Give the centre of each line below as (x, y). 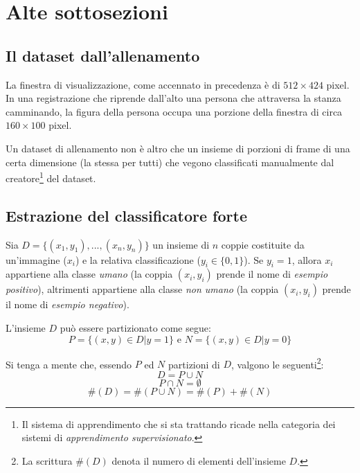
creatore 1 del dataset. (51, 177)
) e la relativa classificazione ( (138, 259)
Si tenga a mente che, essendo (69, 364)
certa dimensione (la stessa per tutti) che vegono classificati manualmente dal (170, 162)
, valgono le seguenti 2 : (278, 363)
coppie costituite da (263, 244)
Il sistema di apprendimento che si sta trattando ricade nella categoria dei (179, 423)
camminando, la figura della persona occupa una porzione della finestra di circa (174, 111)
